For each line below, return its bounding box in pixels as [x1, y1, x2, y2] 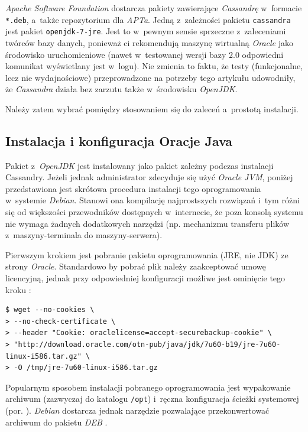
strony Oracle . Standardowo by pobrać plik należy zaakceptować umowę [5, 260, 266, 272]
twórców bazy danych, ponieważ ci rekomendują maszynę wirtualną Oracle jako [5, 36, 293, 48]
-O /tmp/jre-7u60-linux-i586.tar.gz [14, 363, 158, 372]
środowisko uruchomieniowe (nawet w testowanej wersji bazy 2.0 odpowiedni [5, 48, 284, 60]
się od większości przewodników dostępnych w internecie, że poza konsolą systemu [5, 206, 303, 218]
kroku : [5, 283, 31, 295]
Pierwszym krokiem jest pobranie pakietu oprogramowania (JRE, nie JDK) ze [5, 248, 288, 261]
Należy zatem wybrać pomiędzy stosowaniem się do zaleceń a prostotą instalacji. [5, 102, 299, 115]
